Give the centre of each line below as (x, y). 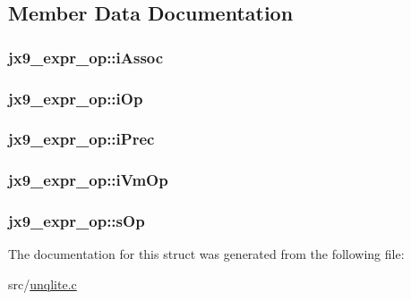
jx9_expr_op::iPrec (81, 139)
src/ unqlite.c (43, 283)
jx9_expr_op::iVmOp (88, 180)
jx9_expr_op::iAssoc (86, 57)
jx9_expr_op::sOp (77, 221)
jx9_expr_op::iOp (76, 98)
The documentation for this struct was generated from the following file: (206, 254)
